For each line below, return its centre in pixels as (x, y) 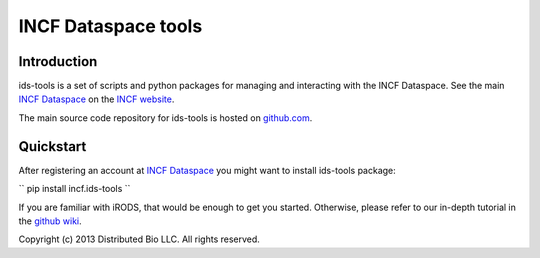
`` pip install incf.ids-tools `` (74, 189)
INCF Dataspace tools (110, 26)
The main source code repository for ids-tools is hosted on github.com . (165, 117)
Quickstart (52, 146)
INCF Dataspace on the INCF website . (96, 99)
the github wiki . (50, 221)
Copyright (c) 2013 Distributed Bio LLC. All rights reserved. (139, 239)
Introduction (58, 61)
